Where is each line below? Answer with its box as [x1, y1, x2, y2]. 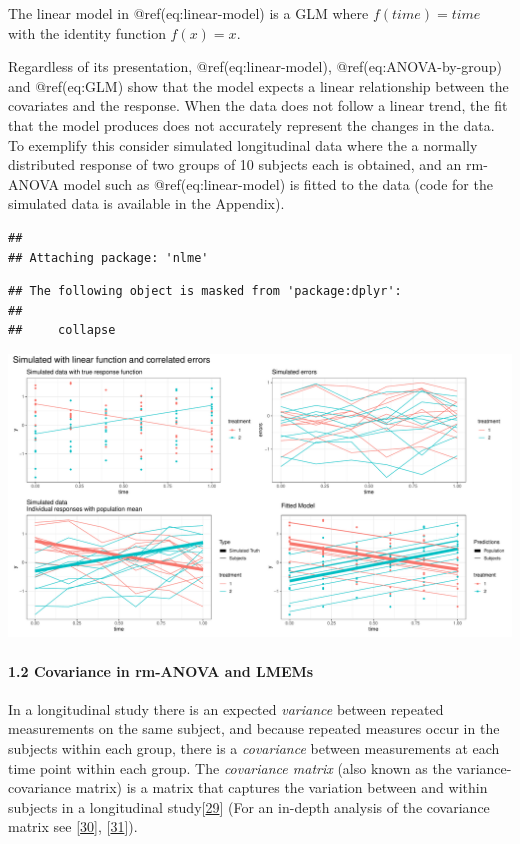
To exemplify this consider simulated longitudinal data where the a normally [8, 134, 478, 155]
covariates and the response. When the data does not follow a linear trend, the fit [8, 95, 508, 116]
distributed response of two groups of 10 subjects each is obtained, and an [8, 154, 462, 175]
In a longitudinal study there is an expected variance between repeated [8, 698, 444, 719]
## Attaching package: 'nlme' [8, 250, 209, 265]
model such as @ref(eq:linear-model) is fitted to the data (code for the [63, 173, 493, 194]
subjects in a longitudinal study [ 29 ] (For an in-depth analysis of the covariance [8, 796, 490, 817]
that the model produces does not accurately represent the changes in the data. [8, 114, 495, 135]
